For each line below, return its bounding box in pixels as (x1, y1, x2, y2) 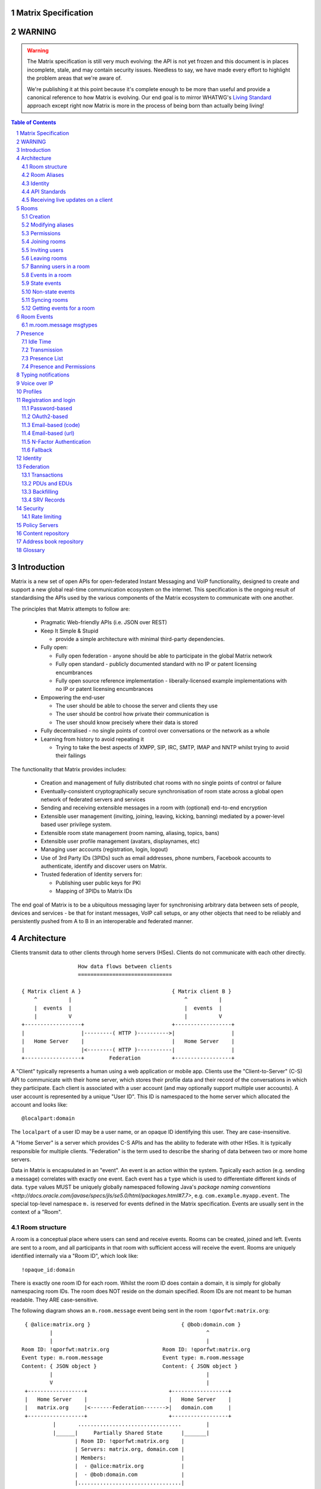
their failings (55, 752, 86, 759)
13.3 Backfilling (21, 488, 59, 495)
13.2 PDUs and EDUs (21, 479, 73, 487)
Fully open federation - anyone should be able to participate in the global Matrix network (55, 652, 273, 659)
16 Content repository (16, 529, 70, 537)
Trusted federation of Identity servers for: (40, 871, 143, 878)
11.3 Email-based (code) (21, 421, 80, 428)
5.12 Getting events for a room (21, 304, 95, 312)
